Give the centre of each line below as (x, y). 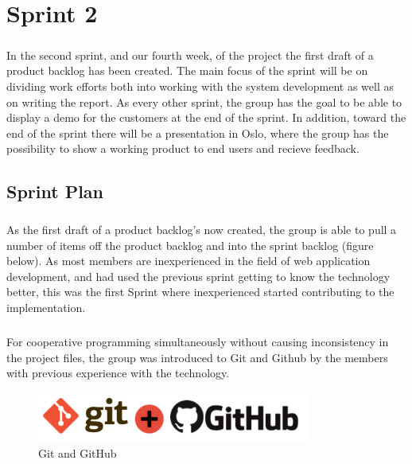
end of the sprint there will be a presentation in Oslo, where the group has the (198, 133)
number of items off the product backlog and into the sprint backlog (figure (190, 245)
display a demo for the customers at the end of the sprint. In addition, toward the (206, 117)
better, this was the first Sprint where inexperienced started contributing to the (200, 292)
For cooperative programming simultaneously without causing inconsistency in (198, 341)
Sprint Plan (55, 191)
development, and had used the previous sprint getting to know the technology (198, 276)
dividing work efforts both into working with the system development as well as (200, 86)
